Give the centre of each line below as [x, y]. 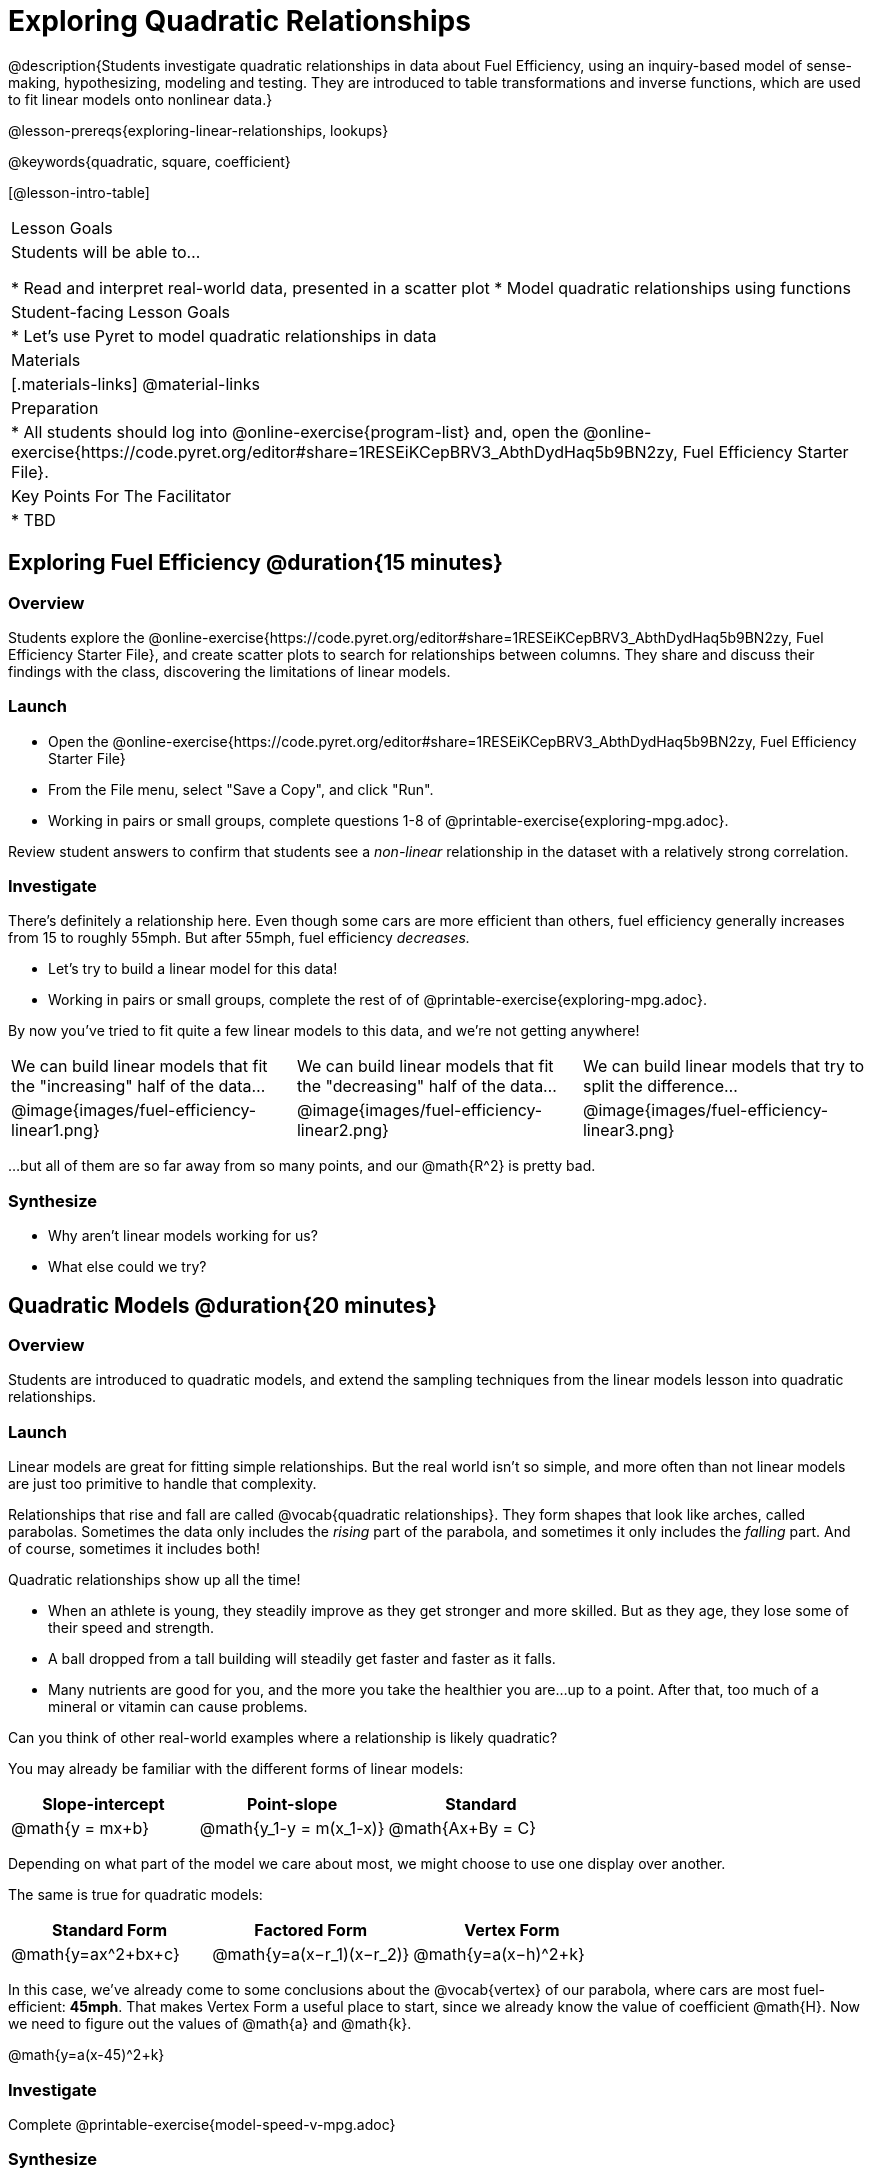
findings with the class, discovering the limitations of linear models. [229, 671]
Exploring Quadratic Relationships [239, 21]
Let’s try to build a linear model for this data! [193, 969]
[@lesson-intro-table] [79, 192]
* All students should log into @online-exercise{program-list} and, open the [295, 431]
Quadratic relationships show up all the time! [154, 1580]
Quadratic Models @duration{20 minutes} [222, 1305]
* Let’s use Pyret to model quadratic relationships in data [224, 335]
